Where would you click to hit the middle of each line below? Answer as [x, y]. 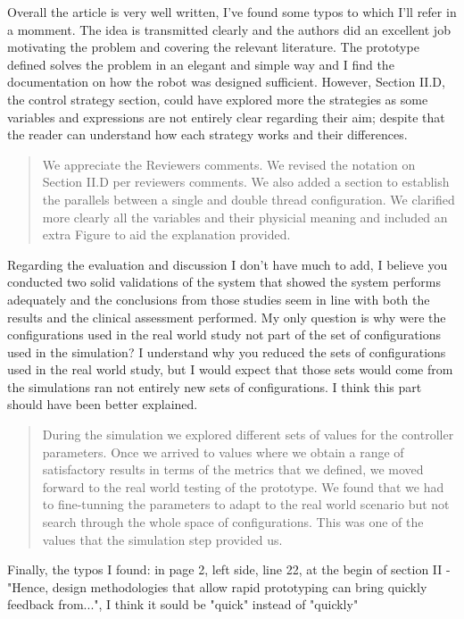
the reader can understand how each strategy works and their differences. [207, 134]
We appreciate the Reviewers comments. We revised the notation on [229, 164]
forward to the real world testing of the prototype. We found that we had [243, 486]
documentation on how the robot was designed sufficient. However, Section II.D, [226, 82]
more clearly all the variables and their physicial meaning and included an [245, 217]
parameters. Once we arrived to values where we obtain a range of [223, 452]
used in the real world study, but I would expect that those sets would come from [230, 369]
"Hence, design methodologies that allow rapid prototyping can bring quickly [217, 586]
